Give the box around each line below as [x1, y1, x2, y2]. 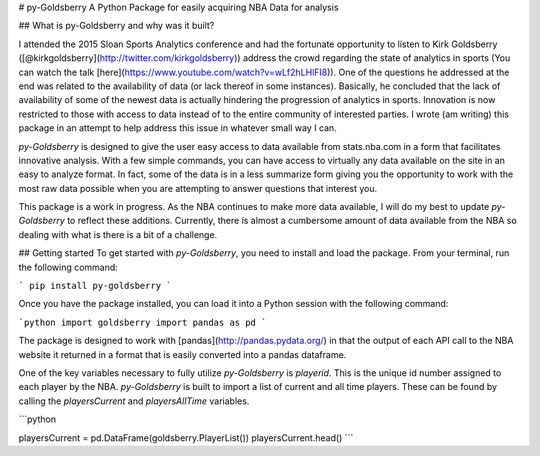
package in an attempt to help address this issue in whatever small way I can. [18, 122, 337, 134]
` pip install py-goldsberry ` [18, 280, 172, 292]
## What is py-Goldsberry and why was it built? [18, 20, 215, 32]
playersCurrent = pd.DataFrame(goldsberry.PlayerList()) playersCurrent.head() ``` [18, 431, 354, 444]
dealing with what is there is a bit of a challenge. [18, 228, 218, 240]
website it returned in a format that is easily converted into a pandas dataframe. [18, 348, 347, 360]
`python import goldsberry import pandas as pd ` [18, 316, 267, 328]
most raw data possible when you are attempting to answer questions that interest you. [18, 182, 378, 194]
